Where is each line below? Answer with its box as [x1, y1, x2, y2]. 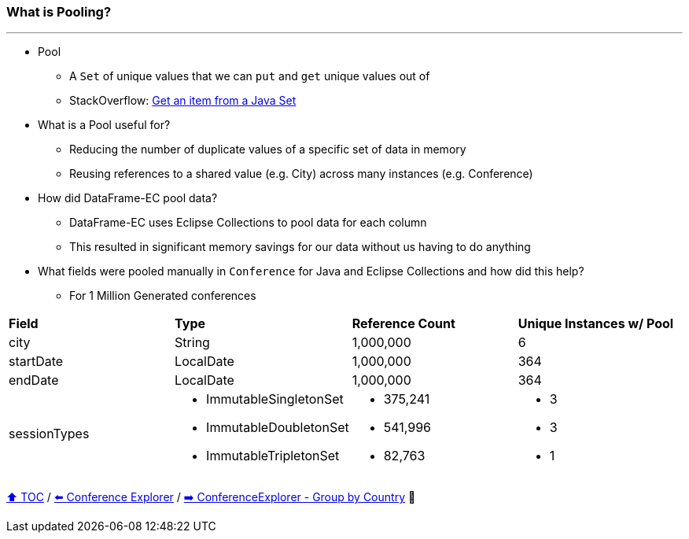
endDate [9, 372, 59, 389]
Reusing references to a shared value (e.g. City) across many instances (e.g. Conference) [69, 167, 533, 181]
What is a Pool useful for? [38, 118, 171, 132]
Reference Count [352, 316, 455, 332]
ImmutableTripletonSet [206, 448, 340, 464]
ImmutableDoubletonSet [206, 419, 349, 436]
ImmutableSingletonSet [206, 391, 344, 408]
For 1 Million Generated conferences [69, 289, 256, 303]
